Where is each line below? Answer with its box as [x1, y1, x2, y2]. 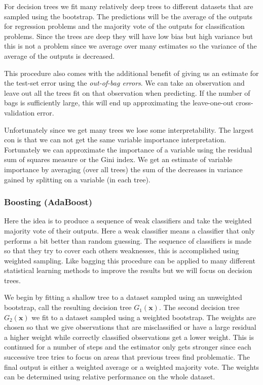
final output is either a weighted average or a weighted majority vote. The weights [4, 361, 259, 372]
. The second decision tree [159, 302, 240, 313]
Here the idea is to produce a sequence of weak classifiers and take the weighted [4, 215, 252, 226]
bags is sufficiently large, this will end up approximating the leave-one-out [4, 97, 234, 108]
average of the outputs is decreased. [4, 50, 115, 61]
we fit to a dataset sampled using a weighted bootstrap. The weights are [31, 312, 256, 322]
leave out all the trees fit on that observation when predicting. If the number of [4, 87, 250, 98]
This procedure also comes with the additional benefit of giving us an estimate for [4, 67, 259, 78]
